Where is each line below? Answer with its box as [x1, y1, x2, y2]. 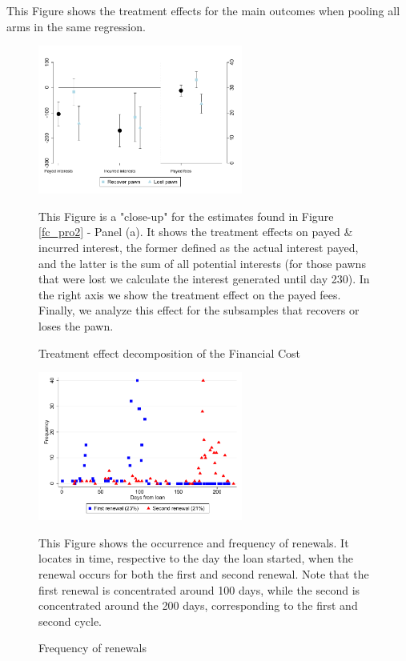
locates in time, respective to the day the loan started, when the [38, 550, 354, 567]
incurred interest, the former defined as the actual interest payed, [38, 238, 359, 255]
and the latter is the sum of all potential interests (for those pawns [38, 254, 366, 271]
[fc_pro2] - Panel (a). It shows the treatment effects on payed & [38, 223, 353, 240]
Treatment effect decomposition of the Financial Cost [38, 344, 301, 361]
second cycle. [38, 612, 103, 629]
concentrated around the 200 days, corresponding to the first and [38, 597, 358, 614]
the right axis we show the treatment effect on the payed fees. [38, 286, 341, 302]
